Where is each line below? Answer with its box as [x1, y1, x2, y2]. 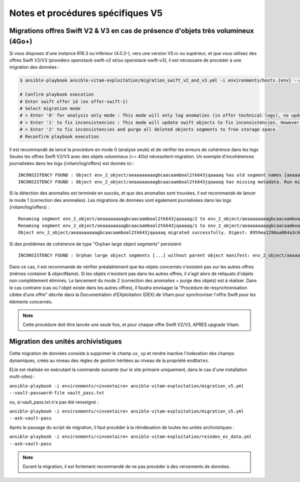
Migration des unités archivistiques [9, 337, 122, 346]
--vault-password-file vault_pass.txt [9, 390, 104, 396]
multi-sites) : [9, 373, 35, 379]
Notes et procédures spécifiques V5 [9, 7, 162, 18]
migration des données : [9, 64, 59, 70]
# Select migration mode [19, 105, 81, 111]
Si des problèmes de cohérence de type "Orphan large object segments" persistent [9, 240, 181, 247]
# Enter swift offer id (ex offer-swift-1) [19, 98, 128, 104]
